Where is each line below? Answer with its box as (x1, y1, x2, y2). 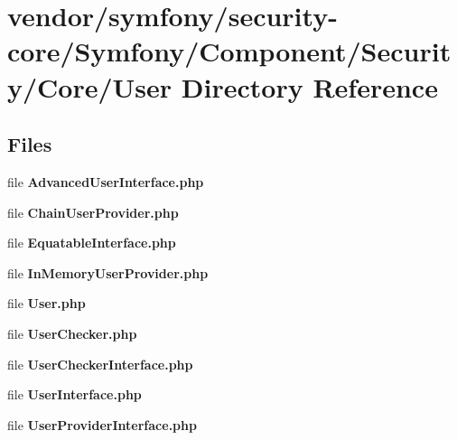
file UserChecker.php (7, 323, 137, 342)
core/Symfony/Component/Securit (7, 33, 452, 70)
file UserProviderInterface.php (7, 415, 197, 434)
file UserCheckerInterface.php (7, 354, 193, 373)
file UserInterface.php (7, 385, 142, 404)
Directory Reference (181, 68, 438, 105)
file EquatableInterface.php (7, 233, 176, 252)
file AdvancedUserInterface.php (7, 172, 204, 191)
